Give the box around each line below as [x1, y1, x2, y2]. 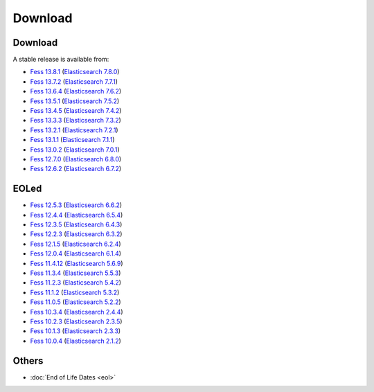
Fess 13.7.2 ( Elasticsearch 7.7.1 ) [30, 77, 118, 86]
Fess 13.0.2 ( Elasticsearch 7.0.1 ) [30, 145, 121, 154]
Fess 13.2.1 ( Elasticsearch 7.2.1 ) [30, 125, 118, 134]
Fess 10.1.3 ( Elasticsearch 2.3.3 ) [30, 327, 121, 335]
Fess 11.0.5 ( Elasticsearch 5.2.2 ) [30, 298, 121, 306]
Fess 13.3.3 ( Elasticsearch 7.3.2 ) [30, 116, 121, 125]
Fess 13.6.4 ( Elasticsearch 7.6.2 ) [30, 87, 122, 96]
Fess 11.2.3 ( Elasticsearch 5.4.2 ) [30, 278, 121, 287]
